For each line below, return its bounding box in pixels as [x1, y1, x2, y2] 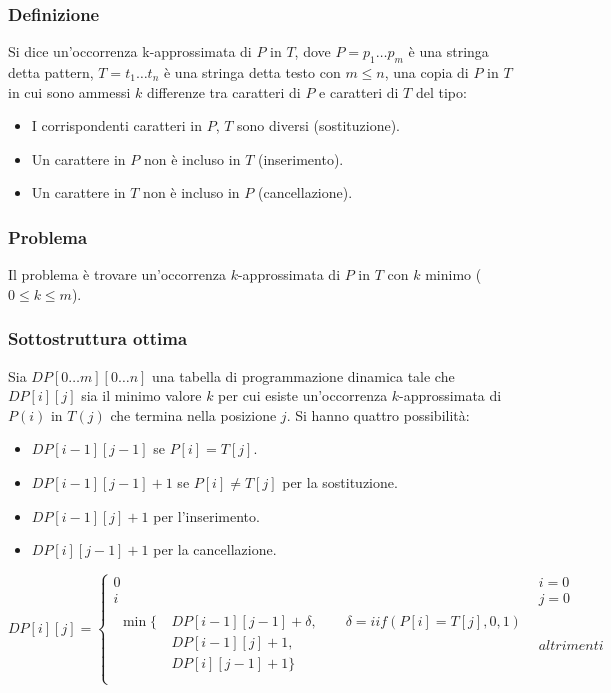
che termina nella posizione [110, 404, 277, 425]
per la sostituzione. [282, 471, 398, 492]
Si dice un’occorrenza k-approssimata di [8, 41, 252, 62]
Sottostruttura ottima [8, 326, 188, 351]
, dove [294, 41, 331, 62]
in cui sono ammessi [8, 81, 131, 102]
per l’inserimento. [153, 505, 260, 526]
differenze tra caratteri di [146, 81, 301, 102]
